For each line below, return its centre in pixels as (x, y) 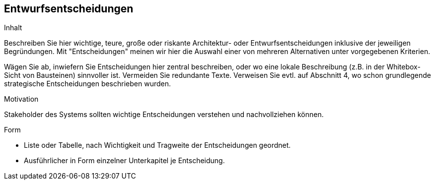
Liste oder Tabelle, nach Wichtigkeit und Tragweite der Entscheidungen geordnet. (157, 145)
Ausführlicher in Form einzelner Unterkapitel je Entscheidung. (124, 161)
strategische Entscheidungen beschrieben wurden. (87, 84)
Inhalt (13, 28)
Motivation (21, 99)
